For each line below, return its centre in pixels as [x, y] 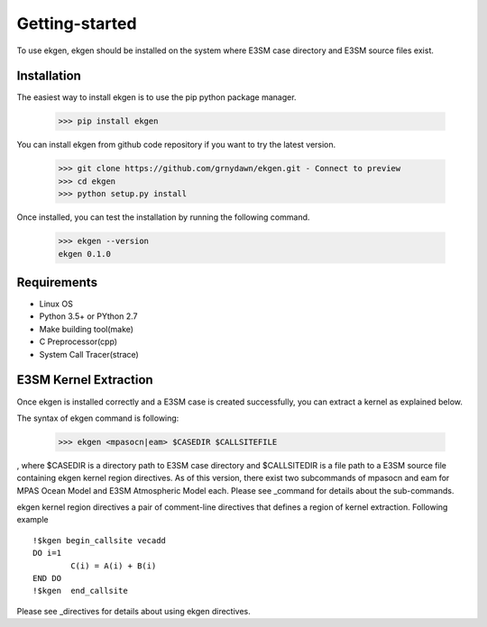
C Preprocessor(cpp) [78, 341]
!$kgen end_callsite [80, 591]
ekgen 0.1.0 [85, 254]
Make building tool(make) [87, 329]
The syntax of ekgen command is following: [98, 418]
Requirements [57, 282]
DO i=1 [47, 553]
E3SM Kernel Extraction [85, 380]
